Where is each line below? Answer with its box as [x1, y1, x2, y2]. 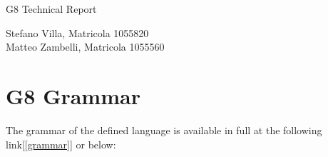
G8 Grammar [6, 81, 140, 110]
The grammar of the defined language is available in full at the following [6, 122, 322, 137]
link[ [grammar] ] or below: [6, 136, 116, 151]
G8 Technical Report [6, 1, 97, 16]
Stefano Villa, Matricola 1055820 [6, 25, 149, 40]
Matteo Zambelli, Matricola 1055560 [6, 39, 165, 54]
